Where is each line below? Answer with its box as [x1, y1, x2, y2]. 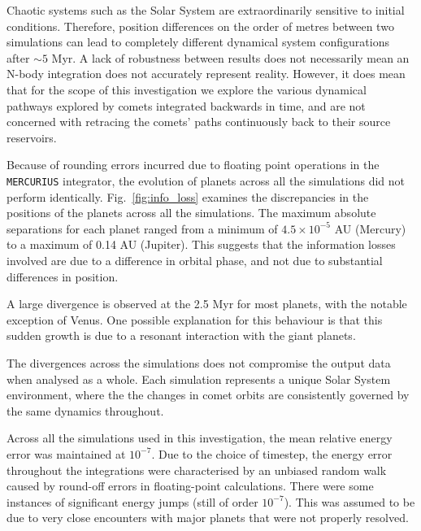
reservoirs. [7, 128, 57, 146]
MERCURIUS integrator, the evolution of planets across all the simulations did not [7, 172, 406, 189]
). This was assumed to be [284, 493, 415, 510]
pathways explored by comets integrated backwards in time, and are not [7, 97, 366, 114]
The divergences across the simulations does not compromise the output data [7, 354, 391, 371]
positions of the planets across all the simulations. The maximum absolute [7, 204, 376, 221]
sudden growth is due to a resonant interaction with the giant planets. [7, 327, 356, 344]
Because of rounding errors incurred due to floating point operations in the [7, 156, 380, 173]
